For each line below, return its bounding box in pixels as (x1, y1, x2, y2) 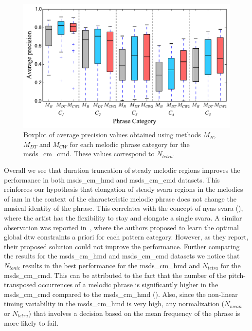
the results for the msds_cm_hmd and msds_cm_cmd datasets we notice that (4, 251, 240, 261)
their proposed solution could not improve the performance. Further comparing (4, 241, 240, 251)
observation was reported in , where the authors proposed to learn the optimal (4, 222, 239, 232)
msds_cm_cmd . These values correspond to (23, 148, 155, 159)
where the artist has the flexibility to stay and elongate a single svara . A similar (4, 212, 242, 222)
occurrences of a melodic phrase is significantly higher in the (38, 279, 218, 290)
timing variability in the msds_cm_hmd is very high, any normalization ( (4, 298, 225, 309)
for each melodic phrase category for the (70, 139, 190, 149)
